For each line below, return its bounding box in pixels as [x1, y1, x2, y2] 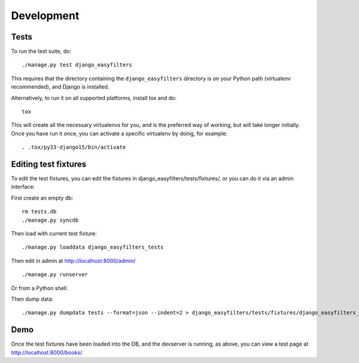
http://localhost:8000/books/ [11, 349, 83, 356]
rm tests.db [22, 208, 57, 215]
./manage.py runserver [22, 271, 89, 278]
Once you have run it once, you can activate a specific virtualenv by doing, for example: [11, 129, 227, 137]
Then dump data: [11, 295, 54, 302]
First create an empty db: [11, 194, 74, 201]
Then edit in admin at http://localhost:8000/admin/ [11, 257, 136, 264]
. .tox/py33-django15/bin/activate [22, 144, 126, 151]
